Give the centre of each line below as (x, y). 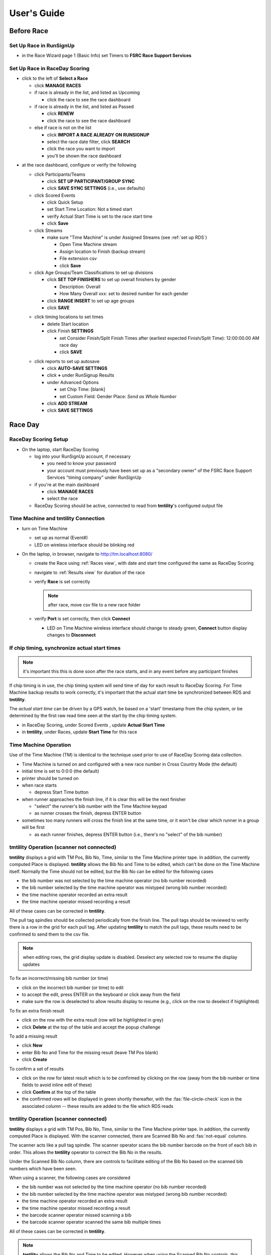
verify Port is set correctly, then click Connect (82, 619)
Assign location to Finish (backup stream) (102, 252)
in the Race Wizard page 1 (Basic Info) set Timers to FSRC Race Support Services (107, 56)
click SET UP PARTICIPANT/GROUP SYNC (91, 181)
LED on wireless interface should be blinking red (85, 545)
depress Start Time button (61, 792)
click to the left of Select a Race (55, 78)
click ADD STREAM (67, 404)
